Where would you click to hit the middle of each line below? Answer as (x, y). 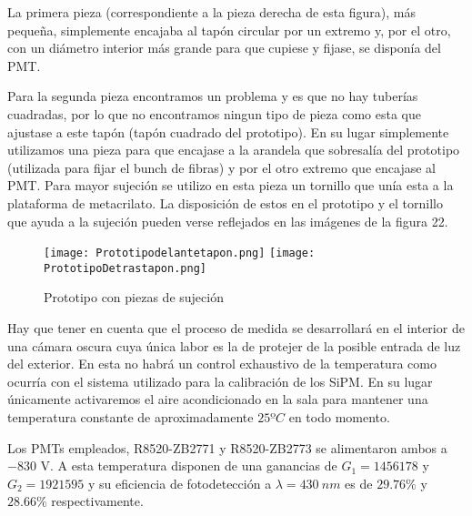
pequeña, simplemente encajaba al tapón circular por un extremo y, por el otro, (229, 30)
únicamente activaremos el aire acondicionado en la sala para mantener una (218, 399)
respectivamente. (97, 501)
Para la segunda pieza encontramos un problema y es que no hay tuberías (213, 96)
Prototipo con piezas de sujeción (134, 297)
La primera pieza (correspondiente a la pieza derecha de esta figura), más (212, 12)
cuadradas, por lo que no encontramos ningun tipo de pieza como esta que (214, 113)
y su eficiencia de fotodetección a (180, 483)
